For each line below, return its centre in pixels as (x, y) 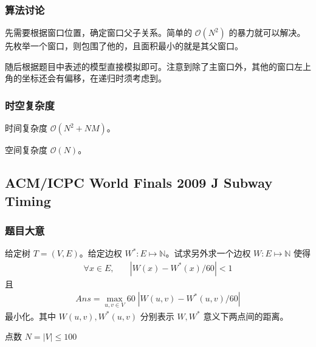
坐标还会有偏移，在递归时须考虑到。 (94, 78)
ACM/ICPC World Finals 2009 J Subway (139, 183)
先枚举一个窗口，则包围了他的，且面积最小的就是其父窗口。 (124, 46)
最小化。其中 (30, 316)
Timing (28, 200)
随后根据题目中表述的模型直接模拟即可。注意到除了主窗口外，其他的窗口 (149, 66)
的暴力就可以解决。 (267, 33)
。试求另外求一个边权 (208, 253)
